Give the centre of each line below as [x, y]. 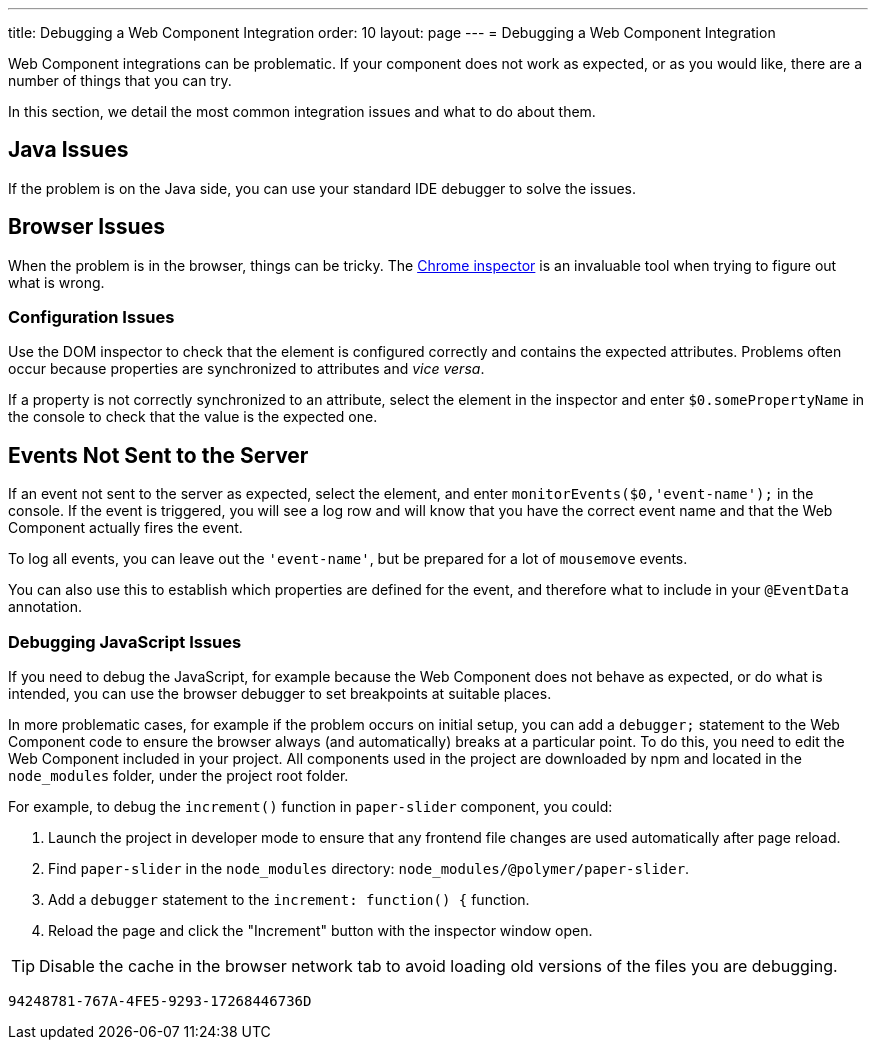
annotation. [45, 607]
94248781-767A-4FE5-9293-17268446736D [160, 1001]
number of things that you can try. [120, 80]
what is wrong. [56, 282]
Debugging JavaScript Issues [125, 641]
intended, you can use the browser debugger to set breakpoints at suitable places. [280, 694]
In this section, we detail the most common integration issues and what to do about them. [302, 111]
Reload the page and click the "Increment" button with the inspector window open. [320, 931]
